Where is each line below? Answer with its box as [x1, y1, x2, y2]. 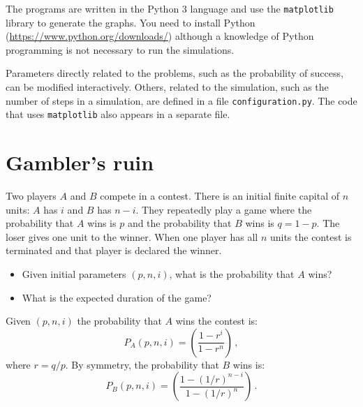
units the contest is [269, 229, 352, 244]
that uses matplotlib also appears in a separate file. [6, 107, 230, 121]
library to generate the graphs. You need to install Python [6, 15, 255, 29]
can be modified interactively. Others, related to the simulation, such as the [6, 80, 329, 94]
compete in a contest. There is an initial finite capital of [100, 188, 339, 203]
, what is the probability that [169, 267, 295, 281]
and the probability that [127, 216, 232, 230]
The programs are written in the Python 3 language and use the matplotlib [6, 1, 334, 15]
